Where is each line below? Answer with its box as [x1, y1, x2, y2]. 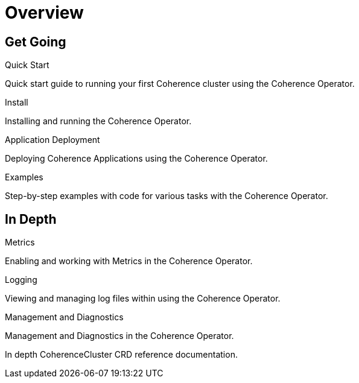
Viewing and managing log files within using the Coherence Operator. [5, 293, 281, 304]
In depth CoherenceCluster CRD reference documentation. [5, 349, 238, 360]
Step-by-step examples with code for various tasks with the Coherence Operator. [5, 191, 328, 201]
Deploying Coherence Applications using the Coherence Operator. [5, 153, 268, 164]
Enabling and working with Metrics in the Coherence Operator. [5, 256, 253, 267]
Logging [5, 274, 37, 285]
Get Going [5, 34, 66, 49]
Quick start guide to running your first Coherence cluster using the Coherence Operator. [5, 78, 355, 89]
